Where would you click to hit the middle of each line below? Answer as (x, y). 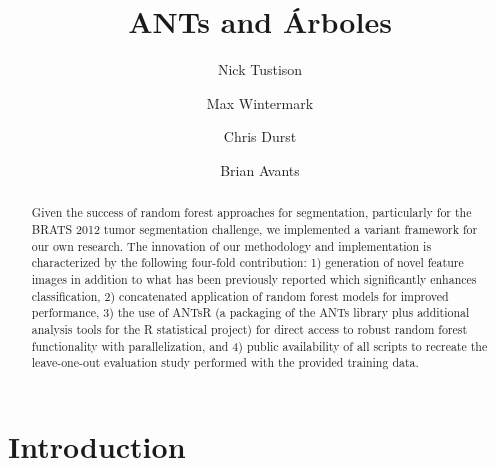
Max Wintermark (260, 102)
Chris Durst (260, 136)
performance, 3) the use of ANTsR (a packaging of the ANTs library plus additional (250, 312)
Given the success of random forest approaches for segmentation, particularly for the (251, 212)
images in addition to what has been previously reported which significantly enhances (254, 278)
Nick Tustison (260, 69)
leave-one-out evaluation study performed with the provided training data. (225, 362)
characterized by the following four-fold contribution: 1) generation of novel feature (247, 262)
